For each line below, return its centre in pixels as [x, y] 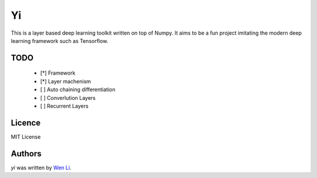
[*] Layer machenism [65, 81]
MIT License [26, 137]
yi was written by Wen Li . [41, 167]
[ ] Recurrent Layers [64, 106]
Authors [26, 154]
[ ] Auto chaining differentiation [78, 90]
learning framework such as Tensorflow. [60, 41]
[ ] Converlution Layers [68, 98]
